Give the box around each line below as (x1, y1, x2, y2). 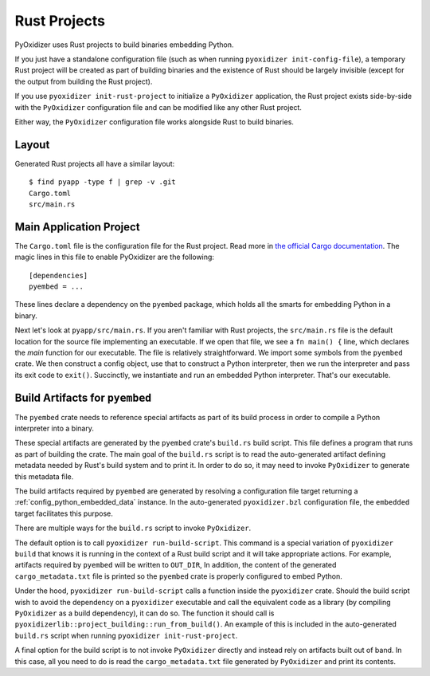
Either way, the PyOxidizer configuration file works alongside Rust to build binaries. (14, 116, 295, 127)
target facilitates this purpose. (14, 509, 113, 518)
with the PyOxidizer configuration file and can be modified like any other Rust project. (14, 102, 303, 112)
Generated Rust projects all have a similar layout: (14, 159, 175, 168)
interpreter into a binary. (14, 423, 95, 434)
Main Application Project (14, 220, 140, 234)
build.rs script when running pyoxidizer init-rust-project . (14, 631, 238, 640)
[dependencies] (29, 271, 88, 280)
